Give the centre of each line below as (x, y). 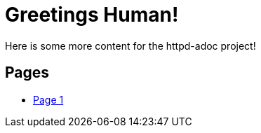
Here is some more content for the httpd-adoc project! (130, 45)
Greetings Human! (92, 15)
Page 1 (48, 99)
